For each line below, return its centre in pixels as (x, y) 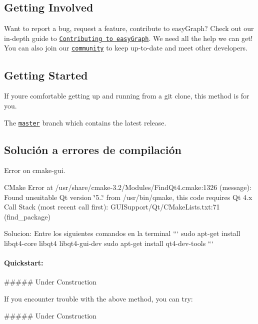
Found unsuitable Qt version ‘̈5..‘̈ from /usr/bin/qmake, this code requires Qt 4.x (128, 197)
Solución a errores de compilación (93, 149)
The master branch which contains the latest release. (85, 122)
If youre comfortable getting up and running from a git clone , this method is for (127, 96)
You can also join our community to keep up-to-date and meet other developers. (126, 48)
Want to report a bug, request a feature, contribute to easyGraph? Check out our (129, 28)
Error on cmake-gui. (35, 170)
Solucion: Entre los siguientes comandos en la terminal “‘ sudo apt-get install (122, 233)
